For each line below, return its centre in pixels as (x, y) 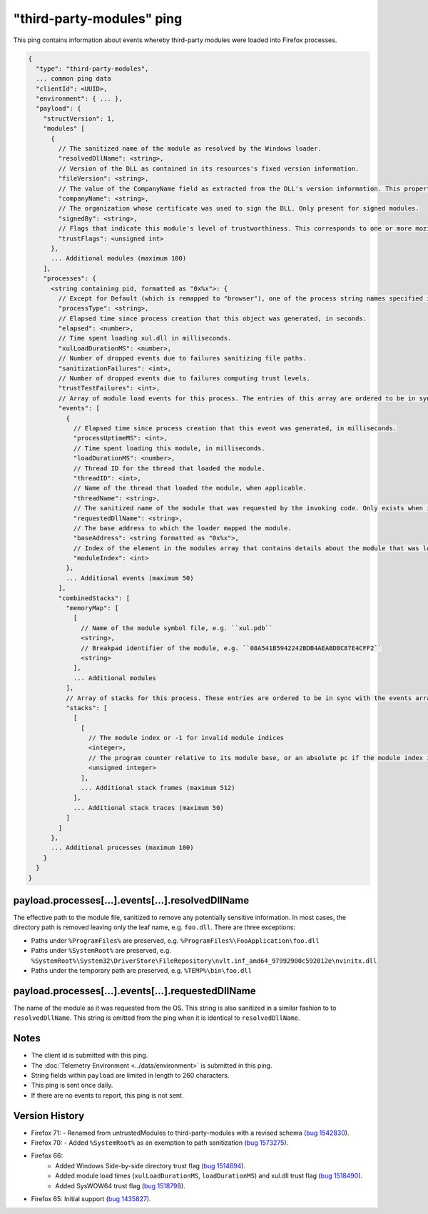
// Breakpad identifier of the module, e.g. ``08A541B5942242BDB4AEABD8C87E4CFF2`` (231, 648)
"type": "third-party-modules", (92, 69)
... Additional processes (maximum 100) (122, 848)
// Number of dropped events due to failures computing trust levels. (184, 379)
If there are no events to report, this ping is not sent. (107, 1095)
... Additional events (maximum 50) (129, 578)
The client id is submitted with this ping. (90, 1056)
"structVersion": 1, (79, 118)
